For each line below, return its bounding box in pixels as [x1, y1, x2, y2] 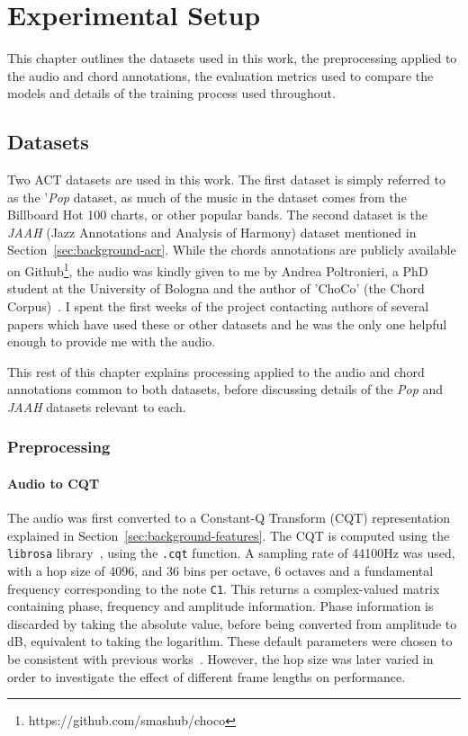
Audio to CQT [7, 473, 100, 492]
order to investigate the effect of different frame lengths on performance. [7, 667, 406, 686]
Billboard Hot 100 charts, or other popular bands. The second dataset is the [7, 205, 428, 224]
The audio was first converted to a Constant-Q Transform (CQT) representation [7, 508, 451, 527]
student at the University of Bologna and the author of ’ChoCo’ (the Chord [7, 279, 425, 298]
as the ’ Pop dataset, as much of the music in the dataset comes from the [7, 187, 407, 206]
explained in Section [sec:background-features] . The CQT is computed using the [7, 525, 450, 544]
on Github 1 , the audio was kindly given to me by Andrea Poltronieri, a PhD [7, 259, 428, 280]
